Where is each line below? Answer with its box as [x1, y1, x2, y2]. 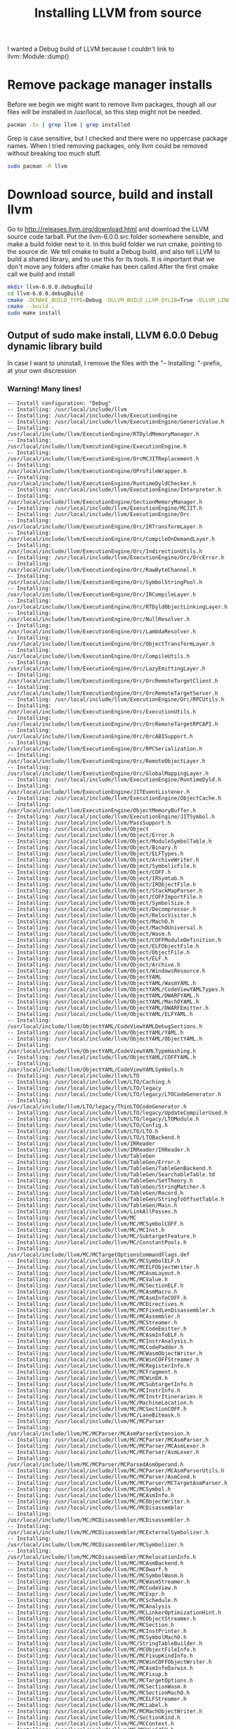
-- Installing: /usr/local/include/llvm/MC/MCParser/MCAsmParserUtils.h [7, 1467, 225, 1474]
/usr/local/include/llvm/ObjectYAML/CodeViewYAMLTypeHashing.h [7, 1048, 197, 1055]
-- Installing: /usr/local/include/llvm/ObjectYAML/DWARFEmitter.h [7, 1005, 209, 1012]
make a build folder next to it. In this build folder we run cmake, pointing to [7, 240, 223, 248]
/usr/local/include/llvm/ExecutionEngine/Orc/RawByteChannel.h [7, 566, 197, 574]
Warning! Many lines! [7, 384, 82, 393]
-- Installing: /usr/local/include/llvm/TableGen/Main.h [7, 1202, 178, 1209]
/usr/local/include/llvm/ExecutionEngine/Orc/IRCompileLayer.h [7, 591, 197, 599]
